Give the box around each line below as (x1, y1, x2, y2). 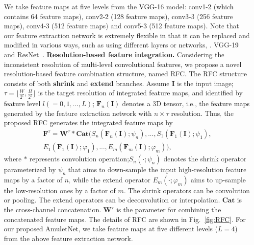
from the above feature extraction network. (4, 233, 133, 243)
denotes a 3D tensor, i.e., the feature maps (122, 98, 250, 109)
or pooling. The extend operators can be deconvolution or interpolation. (4, 195, 220, 205)
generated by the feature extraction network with (4, 108, 152, 118)
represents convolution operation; (29, 154, 129, 164)
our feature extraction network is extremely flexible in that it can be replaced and (4, 30, 250, 40)
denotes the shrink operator (163, 154, 247, 164)
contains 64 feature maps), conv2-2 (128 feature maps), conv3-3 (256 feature (4, 11, 233, 21)
